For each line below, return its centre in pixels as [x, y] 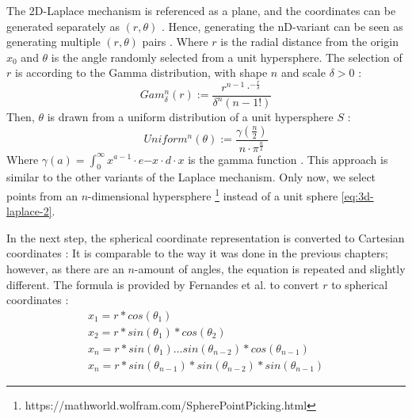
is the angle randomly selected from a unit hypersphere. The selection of [227, 57]
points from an [42, 195]
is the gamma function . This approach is [288, 159]
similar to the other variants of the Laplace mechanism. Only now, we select [191, 177]
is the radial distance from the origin [309, 42]
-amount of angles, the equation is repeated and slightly [270, 268]
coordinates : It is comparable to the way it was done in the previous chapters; [197, 253]
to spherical [360, 284]
